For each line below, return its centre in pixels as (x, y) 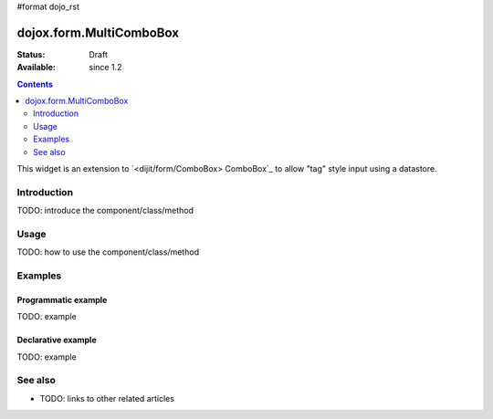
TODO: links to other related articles (107, 398)
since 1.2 (105, 68)
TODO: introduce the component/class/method (105, 211)
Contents (35, 84)
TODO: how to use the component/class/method (108, 252)
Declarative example (57, 340)
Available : (37, 68)
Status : (31, 54)
